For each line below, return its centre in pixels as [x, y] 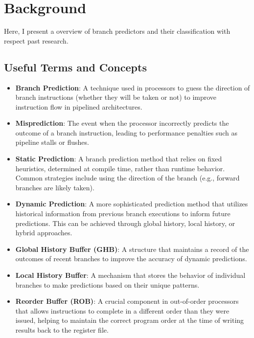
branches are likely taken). [55, 187]
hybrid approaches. [44, 233]
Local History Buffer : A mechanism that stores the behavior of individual [130, 275]
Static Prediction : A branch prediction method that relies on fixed [119, 159]
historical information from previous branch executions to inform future [123, 214]
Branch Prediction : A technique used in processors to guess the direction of [133, 87]
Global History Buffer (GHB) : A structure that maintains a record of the [132, 249]
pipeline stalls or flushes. [52, 142]
